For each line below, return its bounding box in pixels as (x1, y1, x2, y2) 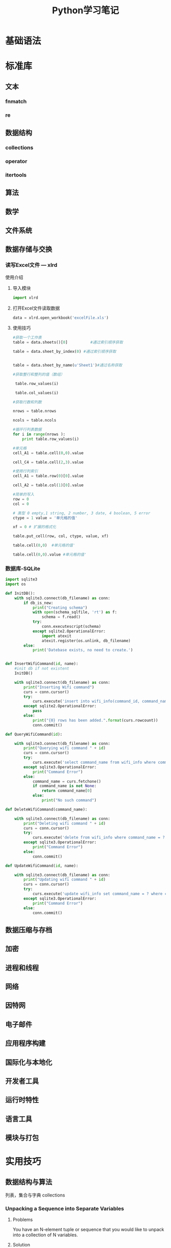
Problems (12, 1216, 33, 1223)
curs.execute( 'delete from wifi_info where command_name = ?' (32, 835, 167, 840)
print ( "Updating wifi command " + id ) (23, 877, 106, 882)
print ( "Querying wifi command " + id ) (23, 745, 106, 751)
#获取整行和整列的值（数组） (12, 372, 65, 377)
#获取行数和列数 (12, 399, 42, 405)
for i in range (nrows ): (12, 432, 66, 437)
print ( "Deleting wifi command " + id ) (23, 821, 106, 826)
